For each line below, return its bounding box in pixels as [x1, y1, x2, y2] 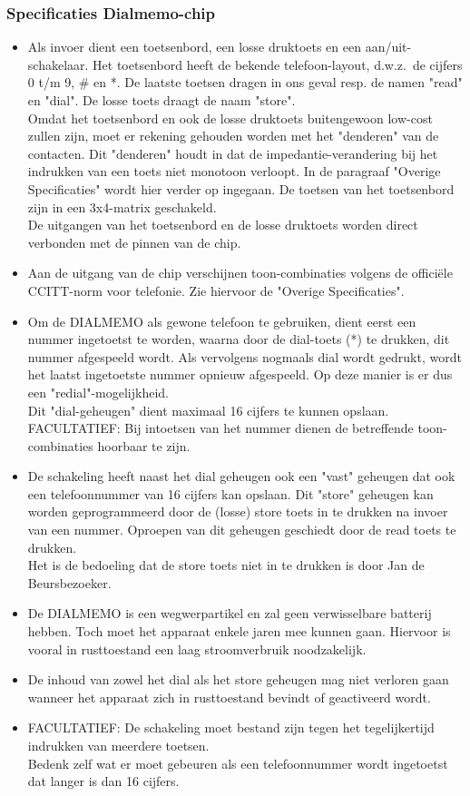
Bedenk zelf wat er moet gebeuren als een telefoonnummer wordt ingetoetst [27, 753, 448, 772]
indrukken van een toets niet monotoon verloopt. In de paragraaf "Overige [27, 162, 441, 181]
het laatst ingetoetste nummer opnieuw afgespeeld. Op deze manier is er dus [27, 365, 453, 384]
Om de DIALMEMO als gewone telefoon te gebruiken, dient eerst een [27, 311, 416, 330]
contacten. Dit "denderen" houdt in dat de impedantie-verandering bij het [27, 143, 438, 162]
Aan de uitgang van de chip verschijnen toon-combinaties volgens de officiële [27, 263, 453, 282]
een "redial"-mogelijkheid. [27, 382, 169, 401]
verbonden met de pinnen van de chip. [27, 232, 241, 251]
